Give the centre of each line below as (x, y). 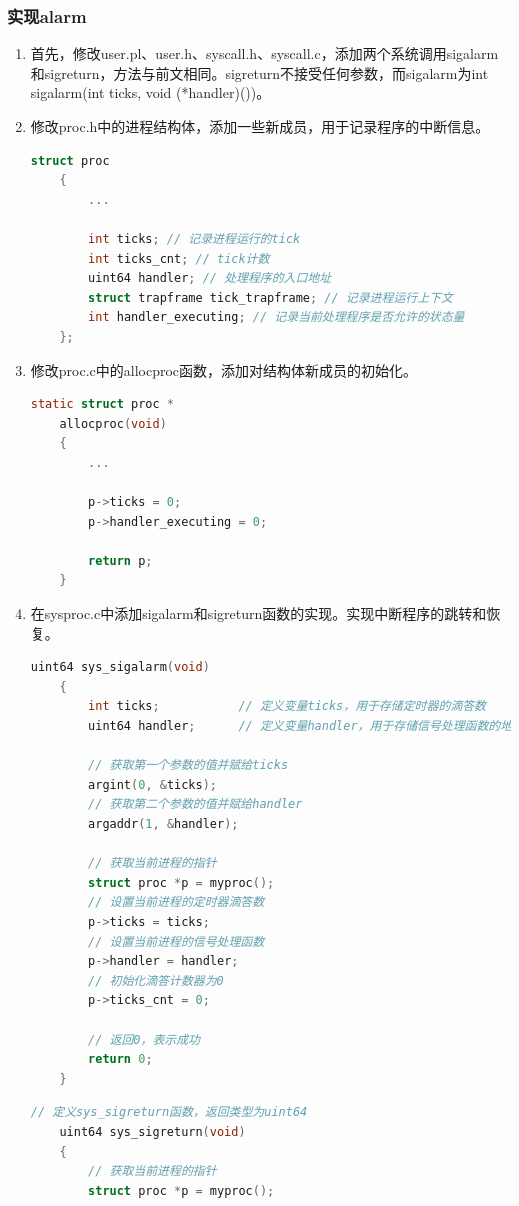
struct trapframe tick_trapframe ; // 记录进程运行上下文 (270, 297)
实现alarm (47, 15)
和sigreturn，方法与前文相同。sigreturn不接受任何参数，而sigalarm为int (259, 72)
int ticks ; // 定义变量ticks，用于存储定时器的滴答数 (287, 706)
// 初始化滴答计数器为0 (156, 980)
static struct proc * (102, 404)
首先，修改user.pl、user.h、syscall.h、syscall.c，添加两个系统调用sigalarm (264, 53)
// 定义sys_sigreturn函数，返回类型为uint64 (169, 1112)
